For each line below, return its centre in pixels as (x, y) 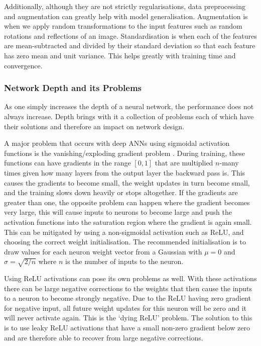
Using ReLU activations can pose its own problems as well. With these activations (130, 278)
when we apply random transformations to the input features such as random (123, 26)
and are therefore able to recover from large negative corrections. (104, 337)
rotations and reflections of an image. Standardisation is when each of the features (130, 35)
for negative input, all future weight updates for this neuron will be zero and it (125, 308)
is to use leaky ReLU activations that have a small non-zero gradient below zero (127, 328)
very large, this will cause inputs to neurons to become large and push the (118, 212)
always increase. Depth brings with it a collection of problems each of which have (129, 116)
